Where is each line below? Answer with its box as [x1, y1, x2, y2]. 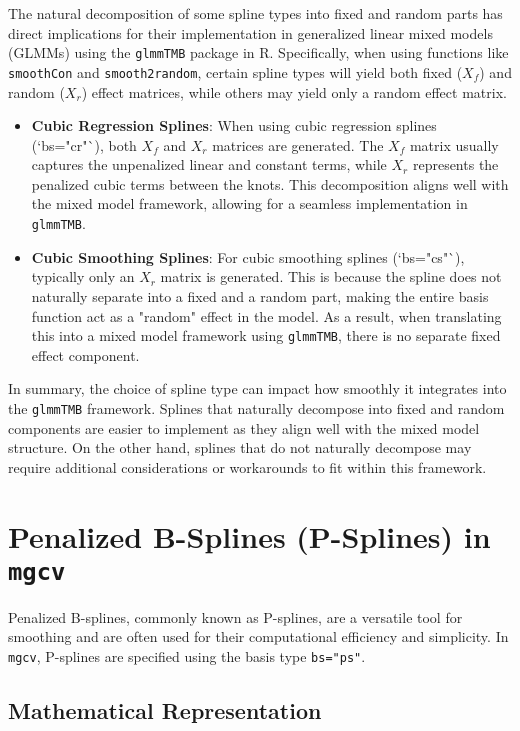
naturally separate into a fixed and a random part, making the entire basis [31, 285, 489, 306]
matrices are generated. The [212, 134, 384, 155]
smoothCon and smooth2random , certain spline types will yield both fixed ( [8, 61, 463, 82]
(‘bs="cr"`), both [31, 134, 137, 155]
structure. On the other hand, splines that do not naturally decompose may [8, 437, 472, 458]
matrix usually [409, 134, 499, 155]
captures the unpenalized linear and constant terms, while [31, 154, 387, 175]
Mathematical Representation [8, 695, 322, 726]
